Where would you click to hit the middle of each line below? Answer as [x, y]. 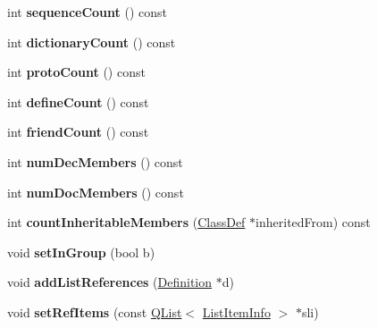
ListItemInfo [236, 311]
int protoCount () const [76, 72]
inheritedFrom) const [313, 222]
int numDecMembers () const [95, 161]
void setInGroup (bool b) [81, 252]
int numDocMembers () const [96, 192]
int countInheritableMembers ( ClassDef [126, 222]
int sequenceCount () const [88, 12]
